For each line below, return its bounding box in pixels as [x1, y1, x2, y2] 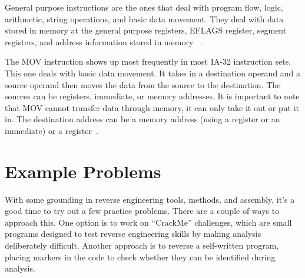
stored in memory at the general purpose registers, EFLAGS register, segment [5, 24, 287, 36]
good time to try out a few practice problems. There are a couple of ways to [5, 205, 280, 217]
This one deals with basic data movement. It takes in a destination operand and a [5, 66, 301, 79]
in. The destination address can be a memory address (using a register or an [5, 113, 280, 125]
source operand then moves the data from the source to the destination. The [5, 78, 281, 91]
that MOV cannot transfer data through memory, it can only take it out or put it [5, 101, 300, 113]
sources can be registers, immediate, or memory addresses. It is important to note [5, 90, 300, 102]
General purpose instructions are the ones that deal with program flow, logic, [5, 1, 283, 13]
